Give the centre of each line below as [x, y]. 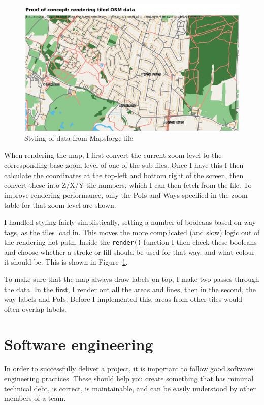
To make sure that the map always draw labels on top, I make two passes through [132, 279]
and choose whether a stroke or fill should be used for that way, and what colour [129, 252]
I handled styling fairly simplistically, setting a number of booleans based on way [130, 222]
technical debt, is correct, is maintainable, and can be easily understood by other [130, 388]
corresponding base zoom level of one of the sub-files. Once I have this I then [124, 165]
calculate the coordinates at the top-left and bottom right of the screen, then [124, 175]
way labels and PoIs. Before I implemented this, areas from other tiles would [123, 299]
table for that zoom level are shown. [60, 205]
